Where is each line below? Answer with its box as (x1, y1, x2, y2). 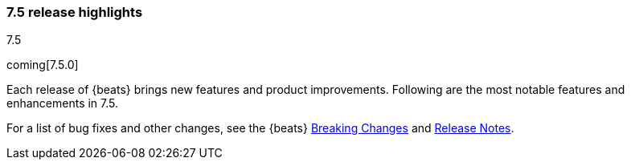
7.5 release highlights (6, 4, 143, 20)
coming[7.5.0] (6, 58, 79, 72)
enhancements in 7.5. (6, 96, 119, 111)
